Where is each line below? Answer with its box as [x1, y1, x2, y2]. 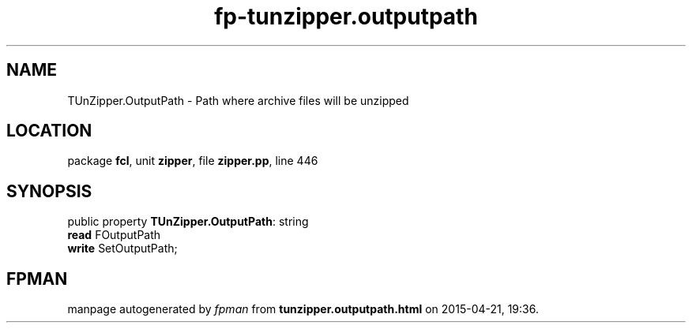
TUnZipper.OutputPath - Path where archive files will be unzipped [67, 93, 409, 107]
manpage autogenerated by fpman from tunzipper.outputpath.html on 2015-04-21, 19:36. [67, 302, 539, 316]
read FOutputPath [67, 228, 161, 242]
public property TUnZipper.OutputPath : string [67, 215, 309, 229]
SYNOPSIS [6, 181, 92, 201]
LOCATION [6, 121, 92, 141]
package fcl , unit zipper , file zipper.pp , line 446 [67, 154, 318, 168]
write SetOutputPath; [67, 241, 178, 256]
